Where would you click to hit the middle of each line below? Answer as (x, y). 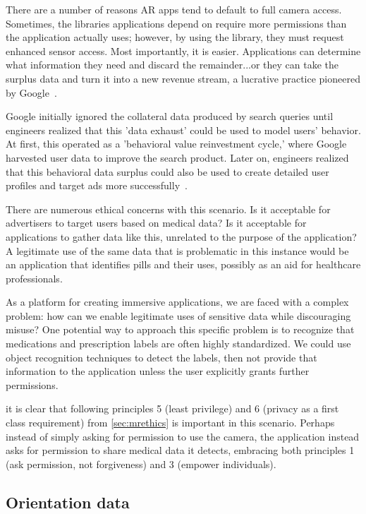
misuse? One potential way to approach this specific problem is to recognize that (180, 329)
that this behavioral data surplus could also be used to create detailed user (167, 171)
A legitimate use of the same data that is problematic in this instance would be (177, 250)
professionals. (34, 278)
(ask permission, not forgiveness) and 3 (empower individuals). (141, 464)
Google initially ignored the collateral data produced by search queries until (170, 116)
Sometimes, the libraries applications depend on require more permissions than (176, 23)
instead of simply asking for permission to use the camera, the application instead (183, 436)
